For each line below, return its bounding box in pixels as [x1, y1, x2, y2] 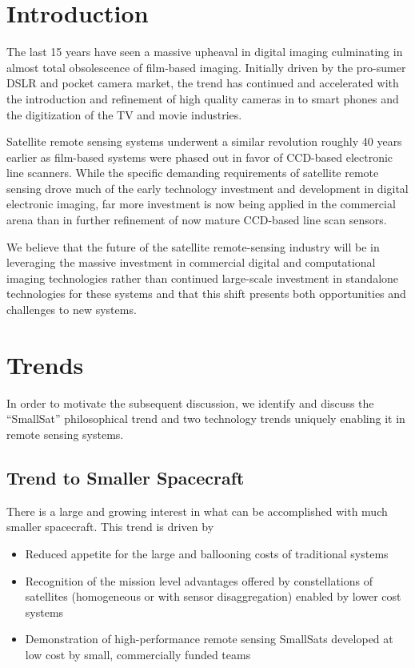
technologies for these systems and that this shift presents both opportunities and [6, 285, 406, 302]
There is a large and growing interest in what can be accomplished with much [6, 502, 388, 519]
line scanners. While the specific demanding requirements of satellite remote [6, 164, 379, 181]
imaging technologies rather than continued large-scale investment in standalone [6, 269, 399, 286]
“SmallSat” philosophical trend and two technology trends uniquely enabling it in [6, 410, 405, 427]
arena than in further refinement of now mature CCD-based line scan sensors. [6, 211, 387, 228]
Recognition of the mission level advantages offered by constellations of [25, 572, 373, 589]
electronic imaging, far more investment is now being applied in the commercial [6, 195, 396, 212]
